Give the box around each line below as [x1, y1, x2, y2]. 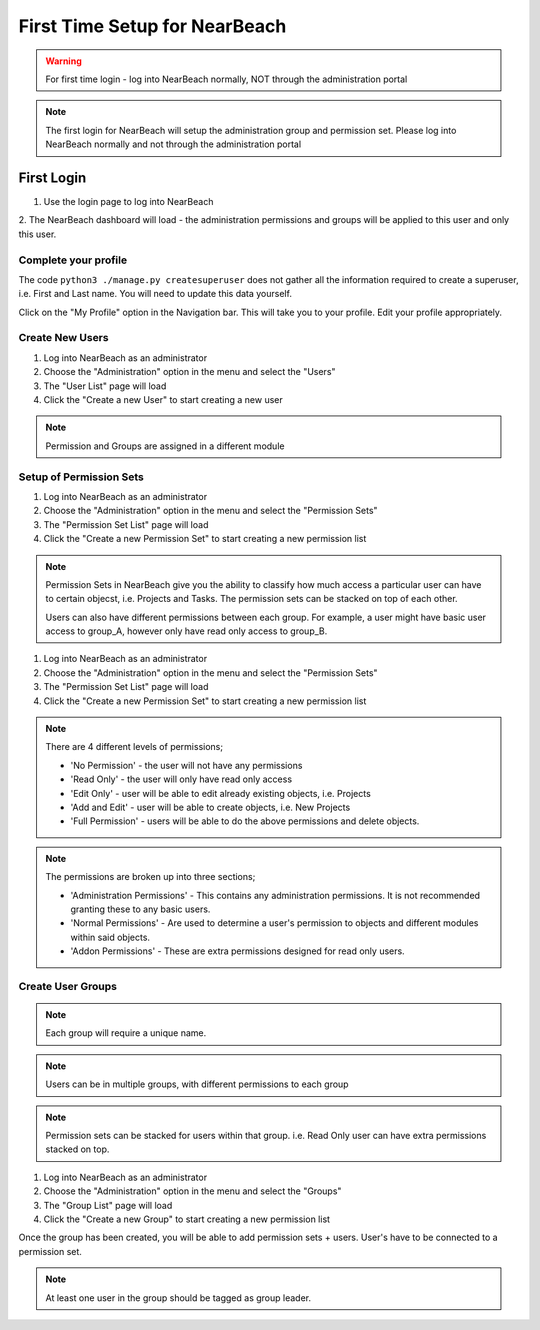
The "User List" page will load [43, 380, 167, 392]
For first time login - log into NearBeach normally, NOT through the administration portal [45, 73, 408, 85]
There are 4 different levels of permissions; [45, 741, 224, 753]
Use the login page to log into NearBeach [43, 196, 214, 208]
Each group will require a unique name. [45, 1027, 207, 1039]
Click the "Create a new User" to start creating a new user [43, 394, 284, 406]
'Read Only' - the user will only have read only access [70, 773, 293, 785]
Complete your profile [18, 253, 128, 267]
